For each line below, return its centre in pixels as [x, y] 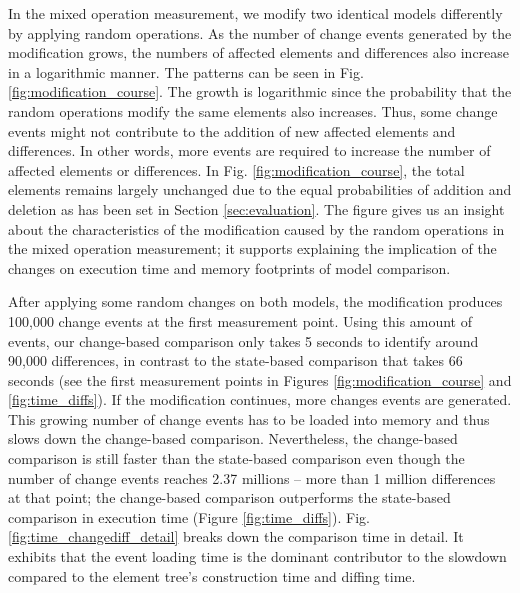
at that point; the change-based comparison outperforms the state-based [229, 497]
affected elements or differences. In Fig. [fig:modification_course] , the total [236, 169]
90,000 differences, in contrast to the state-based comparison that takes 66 [235, 360]
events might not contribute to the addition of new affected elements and [232, 130]
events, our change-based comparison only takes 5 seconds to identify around [243, 340]
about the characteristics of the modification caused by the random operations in [256, 228]
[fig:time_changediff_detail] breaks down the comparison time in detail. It [236, 536]
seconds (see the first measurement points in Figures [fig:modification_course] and [260, 379]
